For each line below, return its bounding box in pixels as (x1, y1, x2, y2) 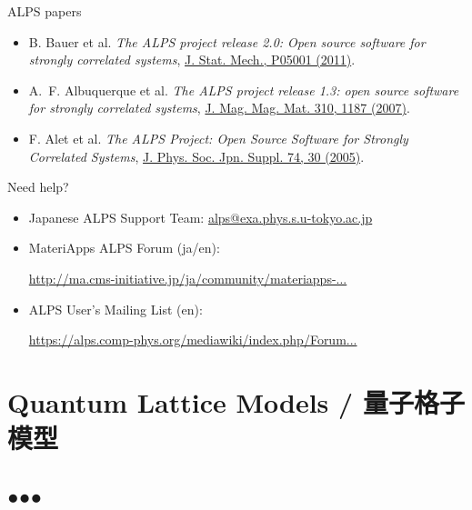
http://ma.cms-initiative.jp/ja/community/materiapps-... (28, 268, 347, 287)
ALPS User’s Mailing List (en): (28, 299, 203, 318)
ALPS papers (7, 2, 82, 20)
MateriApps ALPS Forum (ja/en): (28, 238, 220, 257)
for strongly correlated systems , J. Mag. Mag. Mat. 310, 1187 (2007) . (28, 98, 410, 117)
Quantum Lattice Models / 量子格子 (7, 383, 465, 420)
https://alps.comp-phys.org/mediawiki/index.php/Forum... (28, 330, 357, 349)
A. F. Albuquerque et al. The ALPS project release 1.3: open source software (28, 80, 459, 99)
